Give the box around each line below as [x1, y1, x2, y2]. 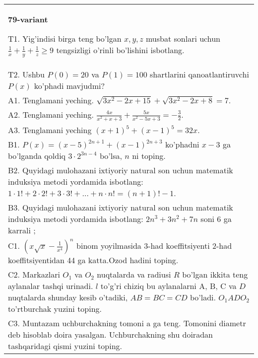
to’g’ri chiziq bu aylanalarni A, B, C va [100, 280, 237, 291]
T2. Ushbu [8, 68, 45, 80]
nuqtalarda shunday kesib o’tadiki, [8, 291, 128, 303]
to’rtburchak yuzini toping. [8, 302, 102, 314]
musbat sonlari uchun [145, 33, 220, 44]
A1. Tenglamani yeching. [8, 94, 94, 106]
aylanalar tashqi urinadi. [8, 280, 93, 291]
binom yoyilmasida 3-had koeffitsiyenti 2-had [76, 239, 232, 251]
